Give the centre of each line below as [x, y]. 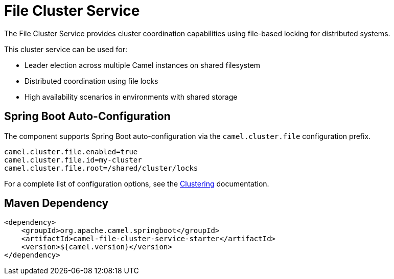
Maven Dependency [56, 203]
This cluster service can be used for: [66, 49]
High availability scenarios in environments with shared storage [131, 97]
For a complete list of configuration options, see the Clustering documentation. [137, 183]
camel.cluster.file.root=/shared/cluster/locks [101, 168]
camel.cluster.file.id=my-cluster [73, 160]
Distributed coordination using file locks [91, 81]
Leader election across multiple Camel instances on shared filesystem [143, 65]
